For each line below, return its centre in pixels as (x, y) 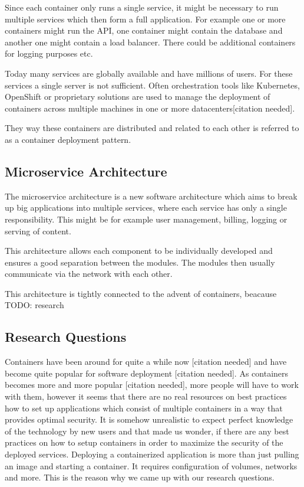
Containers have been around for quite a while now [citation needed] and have (146, 362)
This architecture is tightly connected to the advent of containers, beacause (141, 293)
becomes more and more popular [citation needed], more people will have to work (152, 385)
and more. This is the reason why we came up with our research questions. (140, 477)
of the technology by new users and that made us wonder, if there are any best (147, 431)
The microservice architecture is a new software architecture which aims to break (151, 196)
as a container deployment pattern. (68, 139)
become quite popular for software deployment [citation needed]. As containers (147, 373)
